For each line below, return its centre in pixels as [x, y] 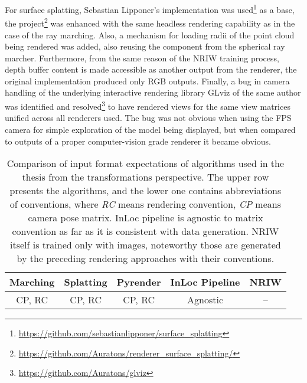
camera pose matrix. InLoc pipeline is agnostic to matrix [146, 218]
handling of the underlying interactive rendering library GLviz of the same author [153, 92]
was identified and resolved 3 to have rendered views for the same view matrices [148, 105]
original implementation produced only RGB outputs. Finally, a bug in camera [147, 81]
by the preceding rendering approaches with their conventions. [146, 258]
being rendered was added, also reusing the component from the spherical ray [145, 46]
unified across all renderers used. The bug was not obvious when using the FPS [148, 118]
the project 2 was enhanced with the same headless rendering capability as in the [150, 22]
